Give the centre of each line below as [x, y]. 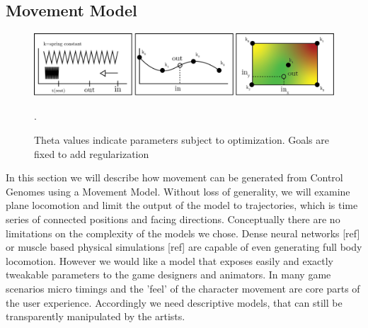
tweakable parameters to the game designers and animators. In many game [168, 275]
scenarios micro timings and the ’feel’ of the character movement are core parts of [183, 288]
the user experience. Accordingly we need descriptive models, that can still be [174, 302]
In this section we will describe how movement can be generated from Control [174, 177]
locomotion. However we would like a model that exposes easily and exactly [169, 260]
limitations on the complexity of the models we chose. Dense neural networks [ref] [183, 233]
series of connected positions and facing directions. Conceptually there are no [173, 219]
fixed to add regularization [92, 153]
